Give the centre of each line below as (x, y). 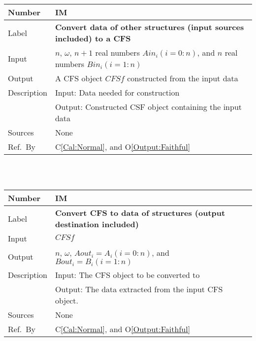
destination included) (97, 224)
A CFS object (79, 78)
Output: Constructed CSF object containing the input (148, 107)
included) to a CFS (93, 38)
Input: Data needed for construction (117, 92)
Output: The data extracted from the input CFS (139, 289)
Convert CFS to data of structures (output (140, 213)
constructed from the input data (183, 78)
